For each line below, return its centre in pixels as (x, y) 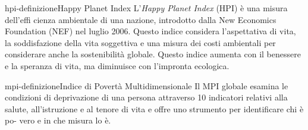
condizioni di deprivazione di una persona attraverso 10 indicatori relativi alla (146, 97)
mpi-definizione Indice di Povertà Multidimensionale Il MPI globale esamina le (147, 85)
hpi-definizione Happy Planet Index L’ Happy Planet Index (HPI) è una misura (146, 8)
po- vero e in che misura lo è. (58, 120)
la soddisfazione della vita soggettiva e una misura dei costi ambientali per (140, 42)
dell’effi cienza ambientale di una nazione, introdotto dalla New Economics (141, 19)
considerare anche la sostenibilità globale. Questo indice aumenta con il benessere (153, 54)
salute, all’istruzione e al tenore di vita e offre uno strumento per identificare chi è (154, 108)
